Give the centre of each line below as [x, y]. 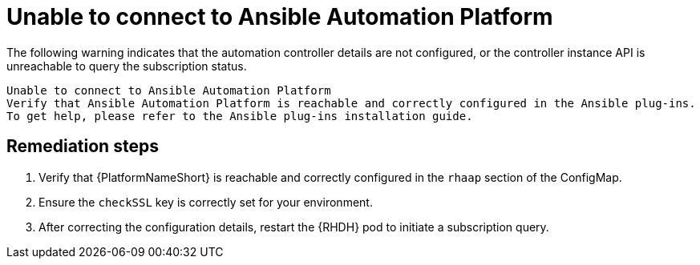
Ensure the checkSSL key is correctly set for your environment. [206, 202]
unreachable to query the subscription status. [127, 66]
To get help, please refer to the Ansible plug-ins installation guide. [240, 116]
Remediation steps [83, 147]
